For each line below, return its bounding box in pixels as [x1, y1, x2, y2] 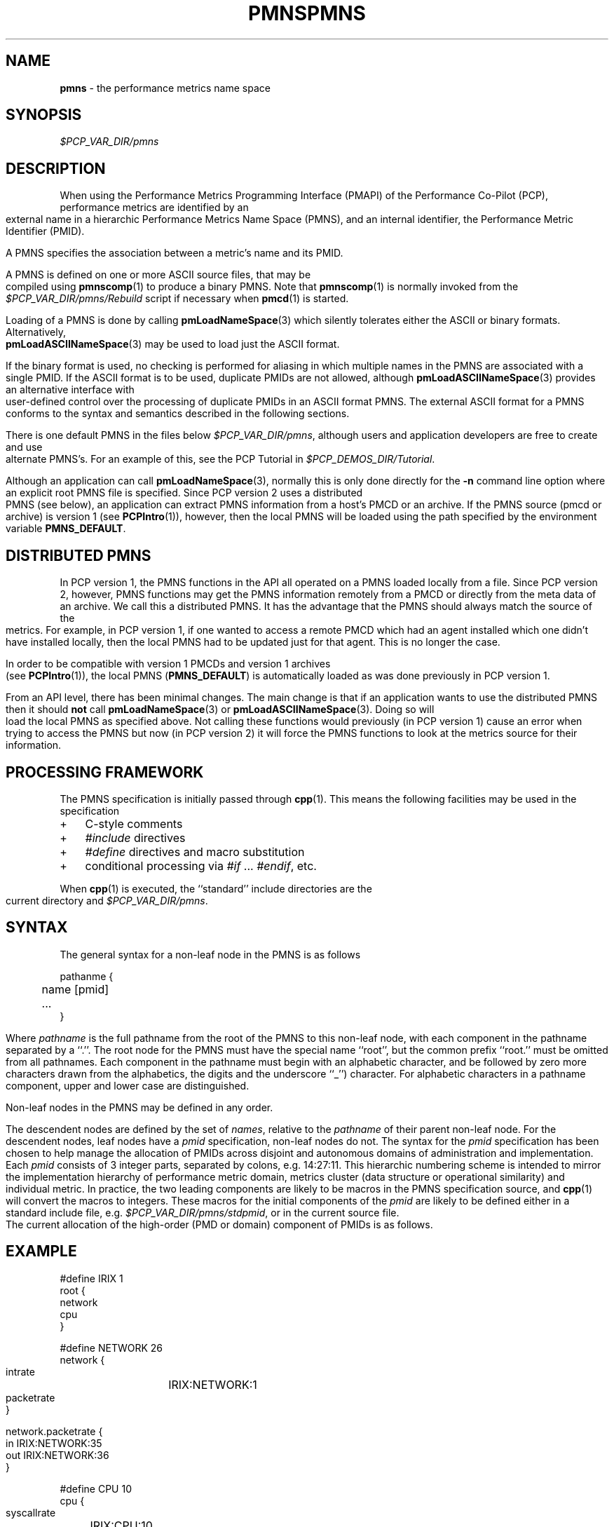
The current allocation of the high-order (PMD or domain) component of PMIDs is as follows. [6, 1218, 433, 1230]
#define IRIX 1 [60, 1272, 123, 1284]
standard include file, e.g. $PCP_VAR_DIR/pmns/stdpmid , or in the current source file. [6, 1206, 400, 1219]
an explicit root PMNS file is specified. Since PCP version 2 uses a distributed [6, 487, 363, 499]
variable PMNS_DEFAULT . [6, 522, 126, 535]
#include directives [85, 830, 186, 845]
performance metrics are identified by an [60, 201, 249, 214]
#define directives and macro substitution [85, 844, 305, 859]
